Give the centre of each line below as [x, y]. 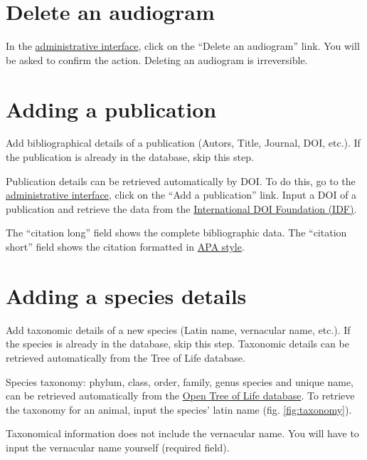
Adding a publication [111, 109]
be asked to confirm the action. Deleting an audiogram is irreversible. [157, 59]
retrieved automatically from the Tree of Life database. [126, 357]
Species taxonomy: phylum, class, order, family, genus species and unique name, [180, 381]
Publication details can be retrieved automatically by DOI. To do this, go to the [181, 181]
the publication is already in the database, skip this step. [130, 157]
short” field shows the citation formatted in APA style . [125, 246]
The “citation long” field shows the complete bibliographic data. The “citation [176, 232]
